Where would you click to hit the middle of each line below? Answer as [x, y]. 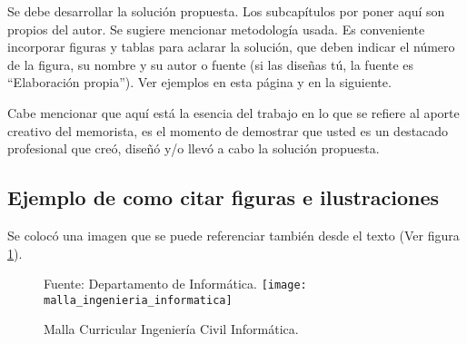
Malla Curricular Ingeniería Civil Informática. [171, 329]
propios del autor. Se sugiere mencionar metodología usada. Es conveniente [216, 29]
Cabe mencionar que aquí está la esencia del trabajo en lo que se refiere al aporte [233, 112]
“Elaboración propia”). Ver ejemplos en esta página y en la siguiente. [199, 82]
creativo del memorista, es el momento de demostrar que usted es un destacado [228, 130]
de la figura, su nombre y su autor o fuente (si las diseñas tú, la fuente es [211, 64]
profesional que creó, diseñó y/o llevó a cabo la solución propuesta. [194, 148]
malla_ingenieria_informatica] [138, 300]
